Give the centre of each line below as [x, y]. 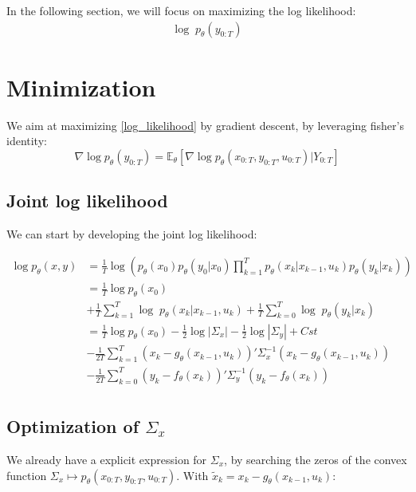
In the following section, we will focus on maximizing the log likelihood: [181, 10]
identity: [27, 141]
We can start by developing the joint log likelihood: [132, 234]
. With [192, 475]
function [27, 475]
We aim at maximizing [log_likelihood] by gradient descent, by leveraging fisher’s [205, 125]
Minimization [81, 87]
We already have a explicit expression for [107, 459]
